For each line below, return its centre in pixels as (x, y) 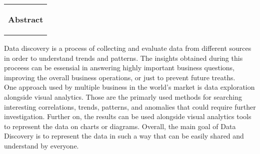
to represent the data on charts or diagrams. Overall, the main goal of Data (120, 126)
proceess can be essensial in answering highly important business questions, (119, 68)
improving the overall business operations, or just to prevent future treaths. (120, 77)
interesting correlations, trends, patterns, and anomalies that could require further (130, 106)
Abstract (26, 19)
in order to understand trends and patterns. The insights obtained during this (123, 58)
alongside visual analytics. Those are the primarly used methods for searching (123, 96)
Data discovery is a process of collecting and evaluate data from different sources (128, 48)
